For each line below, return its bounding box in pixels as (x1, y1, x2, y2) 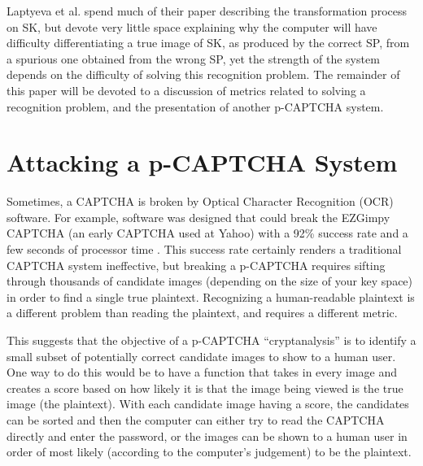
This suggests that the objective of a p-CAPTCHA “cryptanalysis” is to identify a (7, 332, 416, 349)
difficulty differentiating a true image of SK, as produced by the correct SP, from (7, 34, 410, 51)
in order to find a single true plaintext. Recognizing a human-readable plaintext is (7, 288, 415, 305)
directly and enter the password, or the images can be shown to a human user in (7, 427, 408, 444)
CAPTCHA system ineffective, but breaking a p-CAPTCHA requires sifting (7, 256, 386, 273)
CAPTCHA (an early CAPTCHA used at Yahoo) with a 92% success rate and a (7, 224, 408, 242)
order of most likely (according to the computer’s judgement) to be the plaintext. (7, 443, 412, 460)
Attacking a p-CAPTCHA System (7, 146, 398, 179)
